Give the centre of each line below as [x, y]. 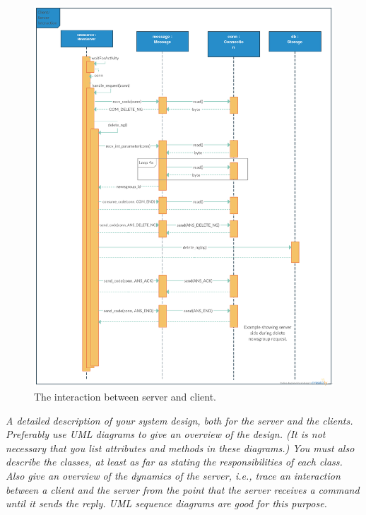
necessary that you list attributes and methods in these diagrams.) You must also [180, 448]
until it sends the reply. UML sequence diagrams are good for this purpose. [166, 503]
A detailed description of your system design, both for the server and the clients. [179, 420]
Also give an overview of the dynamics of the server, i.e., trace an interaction [173, 475]
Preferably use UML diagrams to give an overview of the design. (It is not [166, 434]
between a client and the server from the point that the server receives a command [183, 489]
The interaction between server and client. [125, 396]
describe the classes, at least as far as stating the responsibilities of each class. [174, 462]
